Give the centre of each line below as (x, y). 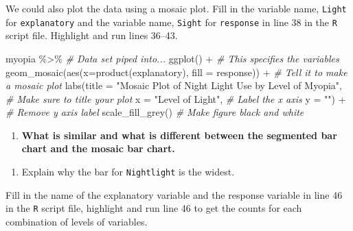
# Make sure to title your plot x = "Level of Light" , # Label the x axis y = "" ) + (176, 98)
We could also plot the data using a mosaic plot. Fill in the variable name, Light (176, 8)
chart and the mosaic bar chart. (98, 148)
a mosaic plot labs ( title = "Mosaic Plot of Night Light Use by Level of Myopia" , (174, 85)
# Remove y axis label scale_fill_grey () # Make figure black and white (155, 112)
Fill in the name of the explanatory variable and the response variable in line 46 (174, 194)
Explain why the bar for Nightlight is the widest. (128, 172)
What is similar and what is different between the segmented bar (179, 135)
